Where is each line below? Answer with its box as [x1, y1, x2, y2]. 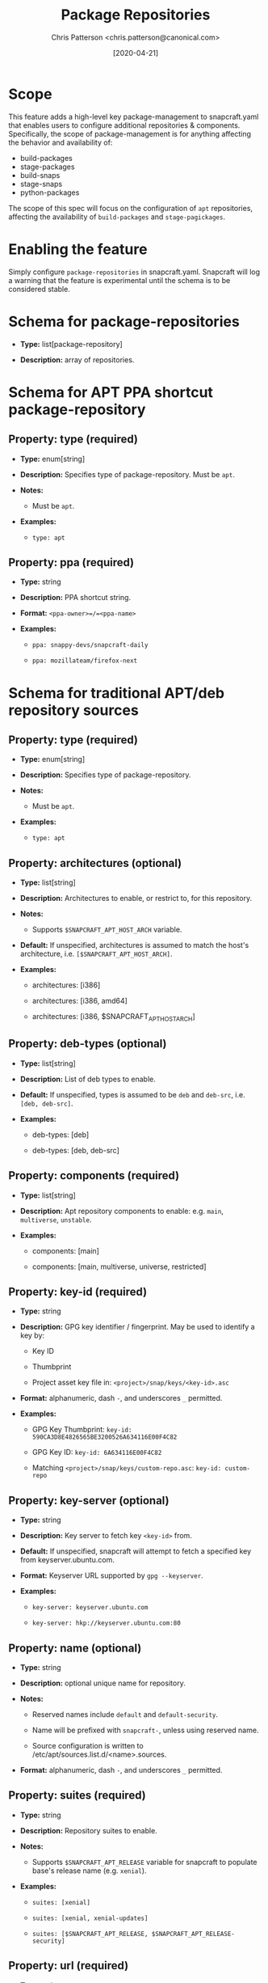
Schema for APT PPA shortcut [8, 383, 214, 401]
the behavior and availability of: [8, 137, 113, 147]
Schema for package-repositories [8, 312, 240, 331]
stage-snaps [19, 179, 63, 188]
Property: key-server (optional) [8, 1494, 170, 1507]
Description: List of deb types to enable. [19, 1074, 156, 1084]
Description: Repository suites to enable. [19, 1825, 157, 1835]
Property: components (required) [8, 1169, 180, 1182]
